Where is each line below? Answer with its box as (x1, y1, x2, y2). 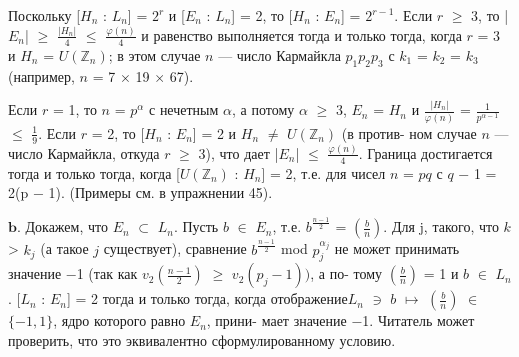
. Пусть (173, 216, 219, 237)
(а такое (40, 238, 89, 259)
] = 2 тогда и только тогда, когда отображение (66, 288, 348, 309)
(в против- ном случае (341, 122, 477, 143)
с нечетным (149, 99, 219, 120)
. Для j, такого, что (383, 216, 499, 237)
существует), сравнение (103, 238, 247, 259)
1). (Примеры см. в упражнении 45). (48, 182, 273, 203)
